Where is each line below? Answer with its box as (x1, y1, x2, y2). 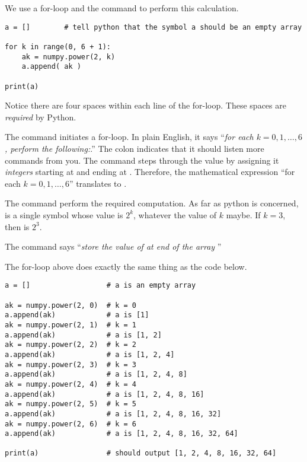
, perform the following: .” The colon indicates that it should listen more (5, 142, 264, 154)
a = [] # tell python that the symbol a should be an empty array (5, 23, 302, 31)
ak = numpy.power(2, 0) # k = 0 (5, 301, 136, 310)
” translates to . (69, 177, 127, 189)
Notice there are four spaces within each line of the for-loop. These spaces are (5, 99, 286, 111)
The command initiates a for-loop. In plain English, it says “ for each (5, 130, 254, 143)
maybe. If (226, 208, 261, 221)
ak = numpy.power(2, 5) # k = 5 (5, 400, 136, 409)
